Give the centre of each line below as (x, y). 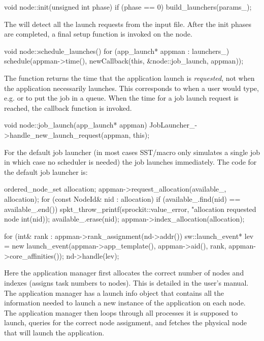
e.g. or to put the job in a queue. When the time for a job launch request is (121, 98)
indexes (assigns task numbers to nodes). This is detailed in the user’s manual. (126, 283)
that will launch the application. (54, 333)
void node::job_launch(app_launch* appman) (76, 125)
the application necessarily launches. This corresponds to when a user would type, (131, 88)
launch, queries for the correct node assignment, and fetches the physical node (126, 322)
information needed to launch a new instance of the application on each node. (125, 303)
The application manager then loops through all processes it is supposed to (121, 312)
